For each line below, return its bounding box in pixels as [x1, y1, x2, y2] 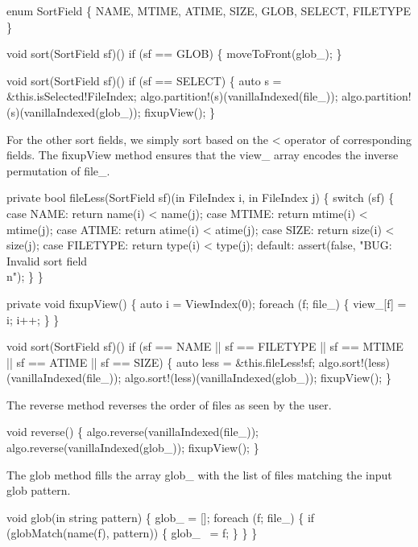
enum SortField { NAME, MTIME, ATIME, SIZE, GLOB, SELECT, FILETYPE [6, 2, 412, 19]
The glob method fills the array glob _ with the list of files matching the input [6, 466, 392, 483]
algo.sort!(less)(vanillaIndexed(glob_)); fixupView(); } [125, 369, 391, 386]
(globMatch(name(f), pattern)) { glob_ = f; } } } [6, 524, 258, 541]
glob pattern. [6, 482, 71, 499]
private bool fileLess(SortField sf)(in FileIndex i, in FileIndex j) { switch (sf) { [6, 189, 395, 206]
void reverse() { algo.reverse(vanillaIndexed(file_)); [6, 423, 259, 440]
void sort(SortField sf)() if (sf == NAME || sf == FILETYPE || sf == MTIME [6, 338, 404, 355]
